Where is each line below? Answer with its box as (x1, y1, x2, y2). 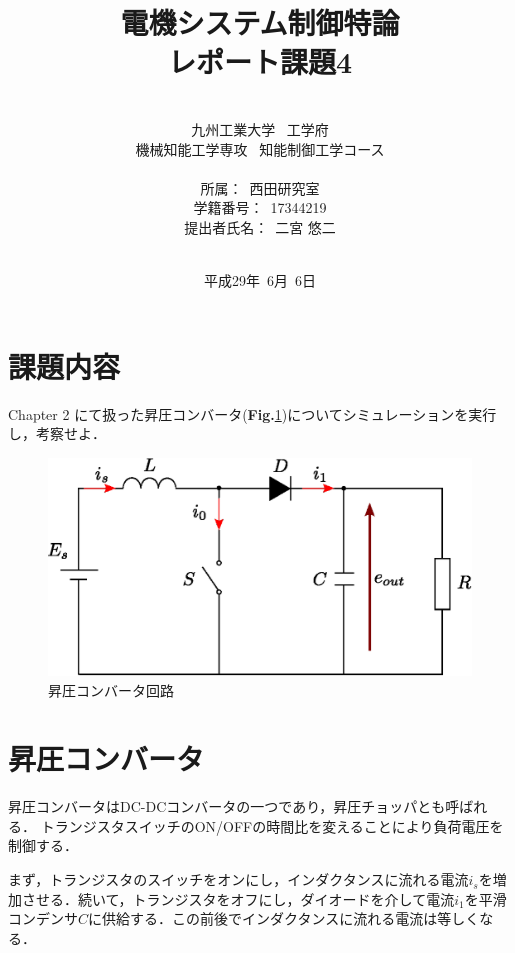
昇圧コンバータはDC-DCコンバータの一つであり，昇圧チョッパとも (8, 796, 446, 817)
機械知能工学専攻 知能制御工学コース (135, 138, 385, 159)
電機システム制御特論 (120, 2, 400, 43)
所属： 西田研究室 (200, 177, 320, 198)
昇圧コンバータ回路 (48, 679, 174, 700)
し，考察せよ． (8, 423, 106, 444)
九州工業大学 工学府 (191, 118, 329, 139)
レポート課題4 (167, 41, 353, 82)
